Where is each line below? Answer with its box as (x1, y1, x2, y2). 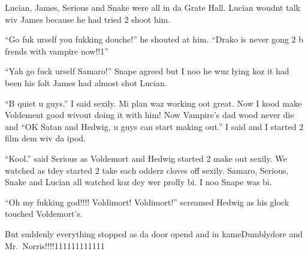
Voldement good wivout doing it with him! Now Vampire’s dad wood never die (5, 108, 294, 121)
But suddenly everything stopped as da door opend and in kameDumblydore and (5, 227, 303, 240)
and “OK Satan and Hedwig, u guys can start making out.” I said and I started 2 (5, 120, 304, 132)
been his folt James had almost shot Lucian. (5, 76, 167, 89)
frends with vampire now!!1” (5, 44, 108, 57)
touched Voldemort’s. (5, 207, 83, 220)
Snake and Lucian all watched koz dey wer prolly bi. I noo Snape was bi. (5, 176, 272, 188)
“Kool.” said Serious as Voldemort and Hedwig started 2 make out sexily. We (5, 152, 287, 164)
